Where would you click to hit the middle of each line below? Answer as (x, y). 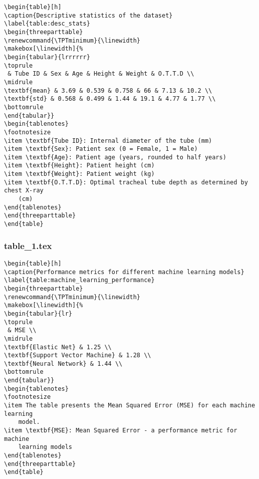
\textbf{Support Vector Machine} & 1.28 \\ (78, 355)
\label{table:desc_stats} (47, 24)
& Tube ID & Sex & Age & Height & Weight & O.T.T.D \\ (101, 74)
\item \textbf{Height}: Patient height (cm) (79, 166)
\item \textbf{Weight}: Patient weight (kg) (79, 174)
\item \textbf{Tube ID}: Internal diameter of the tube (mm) (108, 141)
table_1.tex (28, 245)
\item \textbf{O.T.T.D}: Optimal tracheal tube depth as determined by (126, 182)
